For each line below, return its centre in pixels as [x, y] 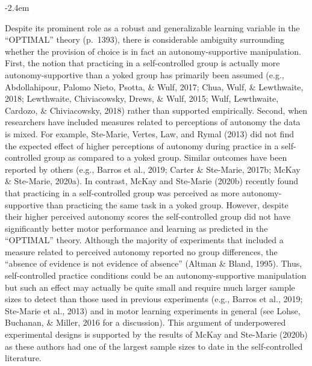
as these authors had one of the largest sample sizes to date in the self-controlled [154, 346]
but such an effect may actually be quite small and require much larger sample [150, 287]
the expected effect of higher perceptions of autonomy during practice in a [142, 145]
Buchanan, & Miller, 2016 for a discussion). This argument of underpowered [145, 322]
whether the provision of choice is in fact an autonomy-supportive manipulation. [153, 51]
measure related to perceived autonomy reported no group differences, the [141, 251]
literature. [23, 358]
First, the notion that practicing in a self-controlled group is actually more [142, 63]
